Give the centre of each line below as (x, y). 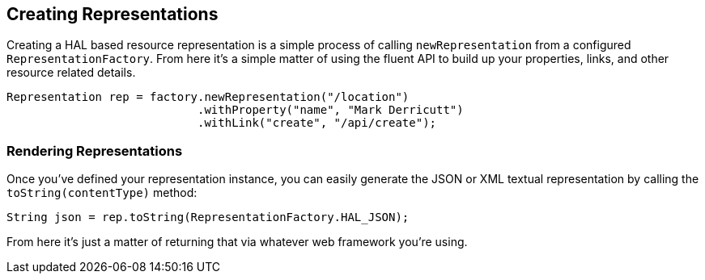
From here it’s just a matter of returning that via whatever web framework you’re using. (237, 242)
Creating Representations (113, 14)
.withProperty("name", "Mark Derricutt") (331, 110)
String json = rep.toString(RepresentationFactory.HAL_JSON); (208, 217)
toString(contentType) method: (102, 193)
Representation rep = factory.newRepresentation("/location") (208, 97)
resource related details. (71, 73)
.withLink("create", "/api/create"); (317, 123)
